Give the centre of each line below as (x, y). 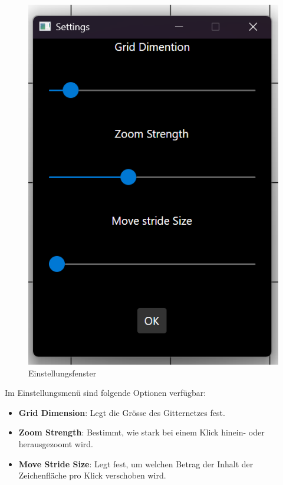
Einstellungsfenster (62, 373)
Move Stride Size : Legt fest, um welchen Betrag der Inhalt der (136, 463)
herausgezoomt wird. (56, 443)
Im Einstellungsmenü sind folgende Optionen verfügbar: (106, 393)
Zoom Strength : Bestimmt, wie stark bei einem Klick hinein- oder (141, 432)
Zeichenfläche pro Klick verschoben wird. (92, 475)
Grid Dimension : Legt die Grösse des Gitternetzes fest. (122, 412)
